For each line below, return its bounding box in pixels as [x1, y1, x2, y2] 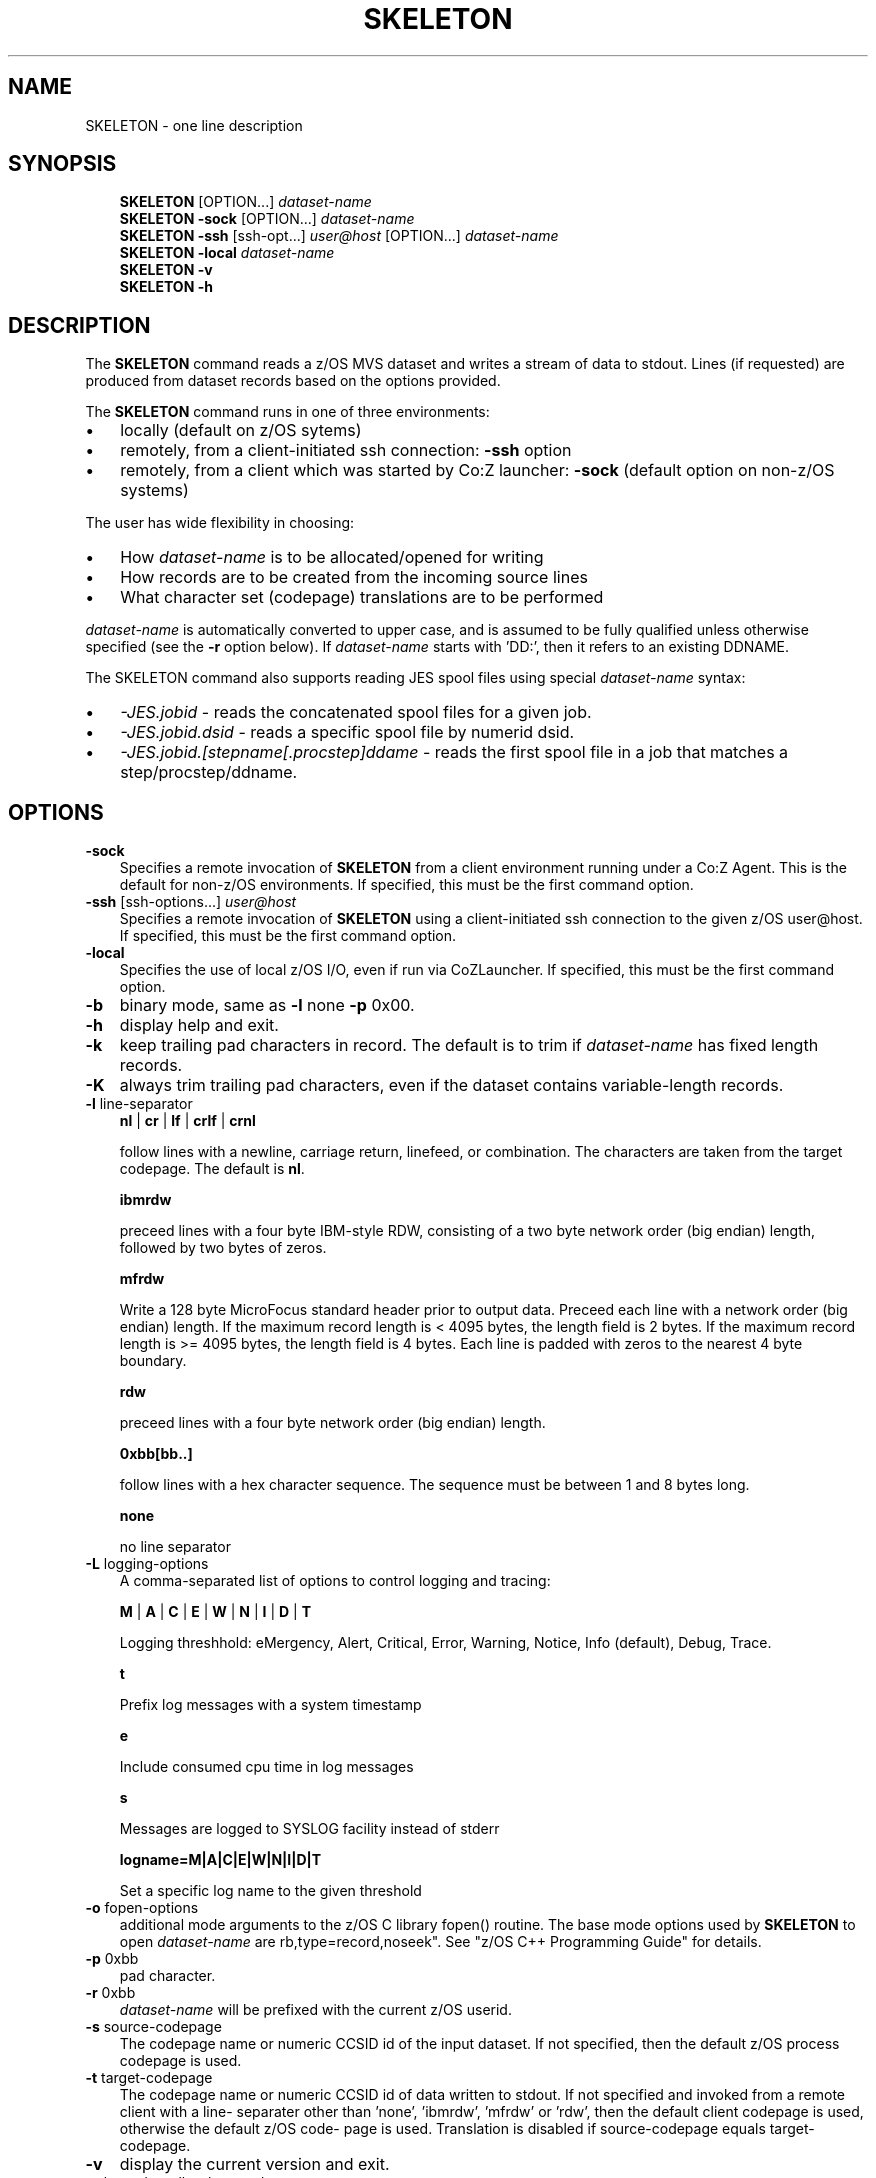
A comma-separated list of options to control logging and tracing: [119, 1572, 551, 1590]
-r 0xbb [85, 1984, 136, 2002]
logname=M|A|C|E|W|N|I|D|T [119, 1851, 322, 1869]
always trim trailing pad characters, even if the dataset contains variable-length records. [119, 1075, 784, 1096]
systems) [120, 480, 189, 501]
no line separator [119, 1538, 231, 1556]
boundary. [119, 1352, 187, 1370]
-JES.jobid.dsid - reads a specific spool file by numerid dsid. [120, 722, 575, 743]
